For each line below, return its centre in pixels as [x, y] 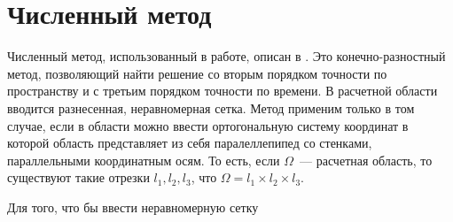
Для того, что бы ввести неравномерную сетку [133, 207]
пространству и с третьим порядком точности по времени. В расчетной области [223, 91]
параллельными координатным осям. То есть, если [144, 160]
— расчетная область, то [366, 160]
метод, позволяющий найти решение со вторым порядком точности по [197, 73]
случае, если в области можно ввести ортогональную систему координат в [208, 125]
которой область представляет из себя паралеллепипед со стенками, [190, 143]
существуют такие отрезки [78, 177]
